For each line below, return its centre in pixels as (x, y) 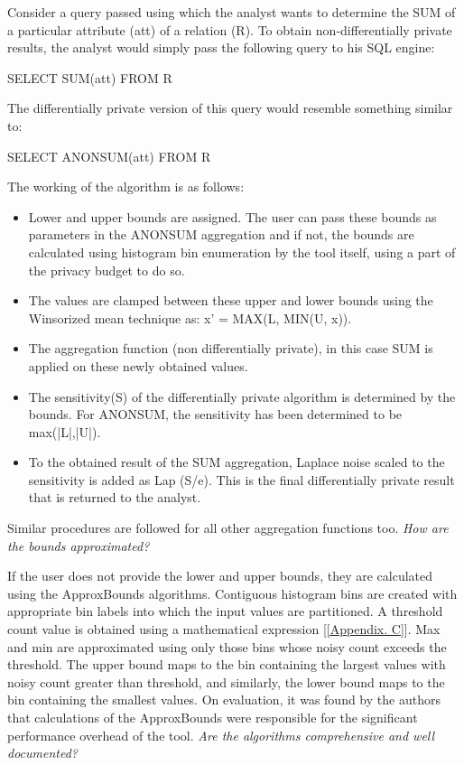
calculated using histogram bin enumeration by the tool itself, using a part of (242, 252)
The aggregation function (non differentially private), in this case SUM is (231, 348)
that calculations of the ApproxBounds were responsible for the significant (213, 717)
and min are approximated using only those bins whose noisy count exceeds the (227, 646)
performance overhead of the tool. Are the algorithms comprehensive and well (221, 735)
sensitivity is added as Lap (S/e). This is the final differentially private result (241, 479)
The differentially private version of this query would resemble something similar (230, 108)
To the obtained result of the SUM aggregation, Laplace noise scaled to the (237, 462)
